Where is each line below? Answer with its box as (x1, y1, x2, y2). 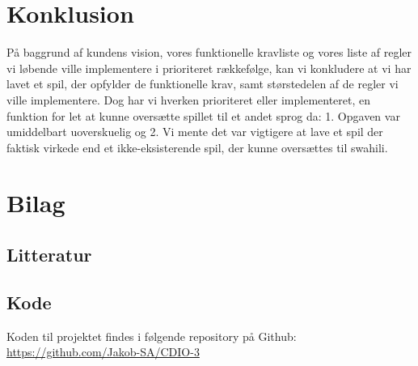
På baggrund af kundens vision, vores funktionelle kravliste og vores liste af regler (6, 44, 412, 61)
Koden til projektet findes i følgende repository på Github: (6, 327, 297, 344)
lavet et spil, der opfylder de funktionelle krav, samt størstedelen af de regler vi (6, 75, 399, 92)
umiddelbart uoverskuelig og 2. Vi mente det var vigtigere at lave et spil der (6, 123, 383, 140)
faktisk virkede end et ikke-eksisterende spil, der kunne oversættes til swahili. (6, 138, 388, 155)
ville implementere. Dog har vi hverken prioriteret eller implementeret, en (6, 91, 371, 108)
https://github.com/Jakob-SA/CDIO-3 (6, 343, 200, 360)
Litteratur (6, 242, 92, 267)
